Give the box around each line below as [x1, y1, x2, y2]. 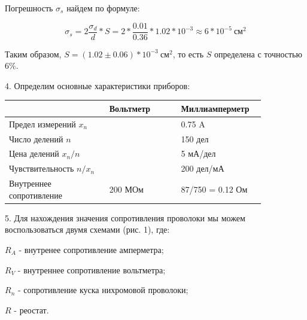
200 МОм [109, 182, 144, 195]
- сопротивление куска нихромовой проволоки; [17, 284, 189, 296]
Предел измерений [9, 117, 76, 130]
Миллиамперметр [181, 102, 250, 114]
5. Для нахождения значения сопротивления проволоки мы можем [5, 211, 245, 224]
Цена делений [9, 147, 59, 160]
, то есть [172, 47, 204, 60]
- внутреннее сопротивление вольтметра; [17, 263, 166, 276]
